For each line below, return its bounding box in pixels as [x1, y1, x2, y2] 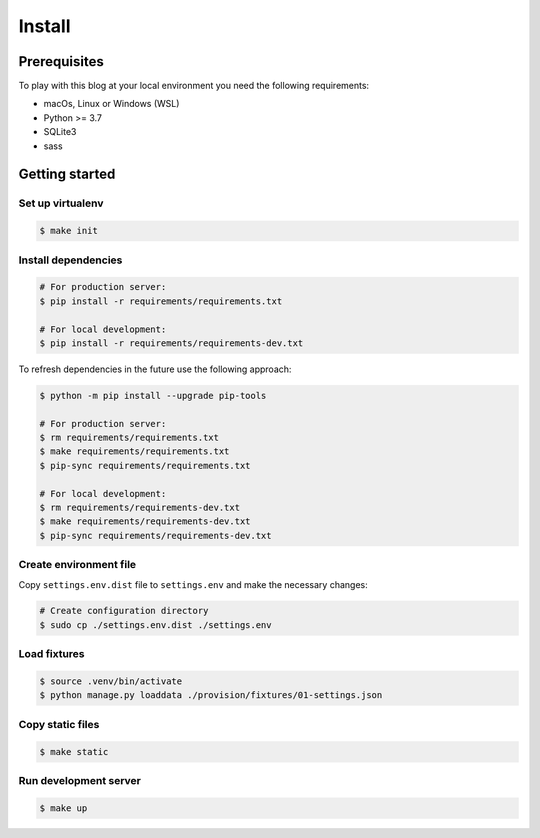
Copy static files [18, 717, 100, 731]
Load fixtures [18, 647, 85, 661]
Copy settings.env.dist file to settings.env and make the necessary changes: [18, 578, 369, 590]
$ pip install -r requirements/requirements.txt [39, 295, 283, 307]
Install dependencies [18, 253, 123, 267]
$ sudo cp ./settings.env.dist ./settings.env [39, 619, 272, 630]
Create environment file [18, 558, 137, 572]
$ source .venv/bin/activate [39, 676, 183, 687]
